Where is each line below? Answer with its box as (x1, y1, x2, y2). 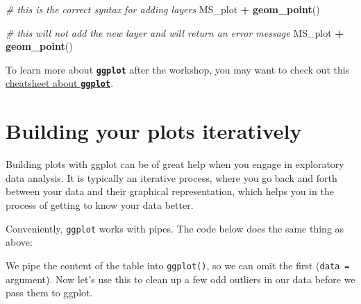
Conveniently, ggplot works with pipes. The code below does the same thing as (6, 221, 344, 235)
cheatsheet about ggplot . (6, 76, 114, 90)
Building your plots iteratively (6, 117, 302, 145)
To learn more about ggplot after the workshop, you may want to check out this (6, 62, 350, 76)
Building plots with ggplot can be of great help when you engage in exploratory (6, 157, 344, 171)
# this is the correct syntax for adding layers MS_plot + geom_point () (6, 2, 320, 16)
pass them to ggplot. (6, 285, 93, 300)
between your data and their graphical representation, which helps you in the (6, 184, 334, 199)
